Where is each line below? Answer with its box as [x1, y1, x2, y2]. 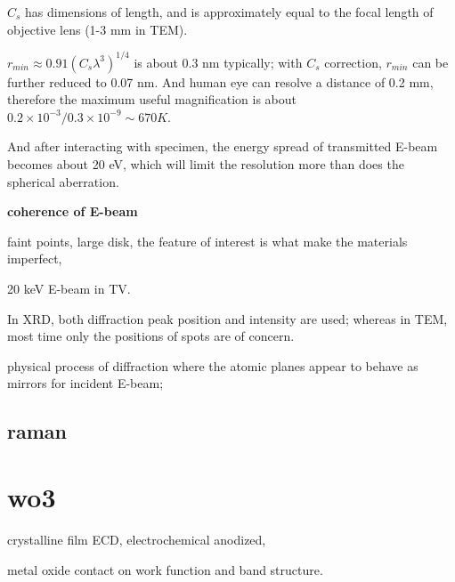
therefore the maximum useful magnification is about [7, 90, 297, 109]
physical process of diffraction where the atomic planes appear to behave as [7, 356, 418, 375]
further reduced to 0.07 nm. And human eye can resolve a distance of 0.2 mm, [7, 72, 434, 91]
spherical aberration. [7, 172, 119, 190]
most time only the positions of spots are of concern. [7, 327, 295, 345]
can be [412, 53, 449, 71]
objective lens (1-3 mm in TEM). [7, 20, 188, 38]
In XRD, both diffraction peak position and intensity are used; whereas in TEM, [7, 309, 448, 327]
